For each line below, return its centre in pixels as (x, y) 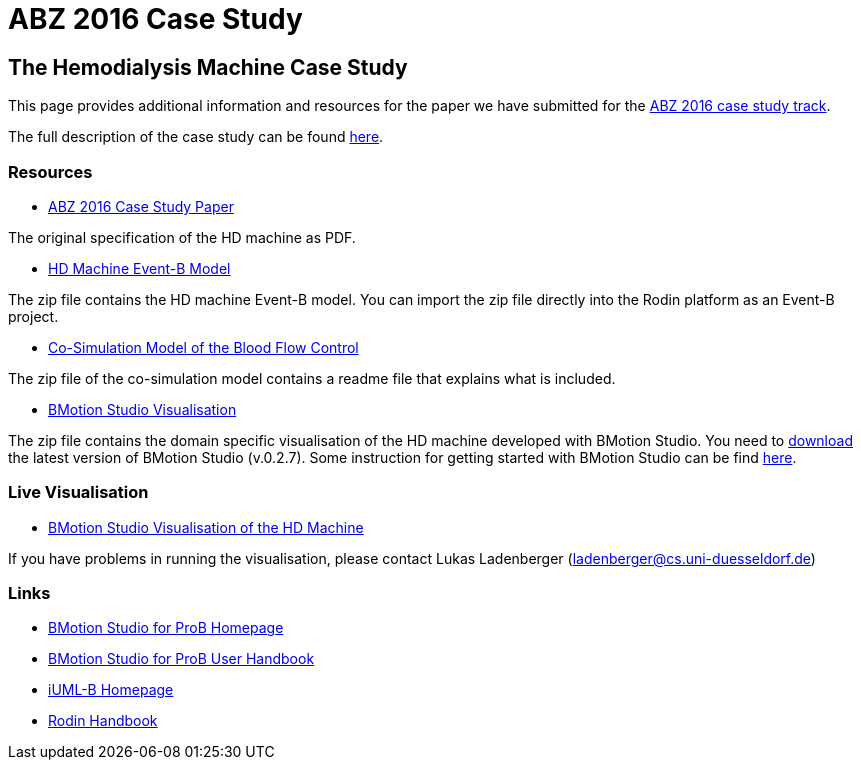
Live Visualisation (78, 492)
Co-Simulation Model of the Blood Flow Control (203, 347)
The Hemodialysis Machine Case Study (208, 67)
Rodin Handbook (103, 721)
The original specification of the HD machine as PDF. (182, 237)
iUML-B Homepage (111, 690)
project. (33, 316)
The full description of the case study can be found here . (196, 137)
